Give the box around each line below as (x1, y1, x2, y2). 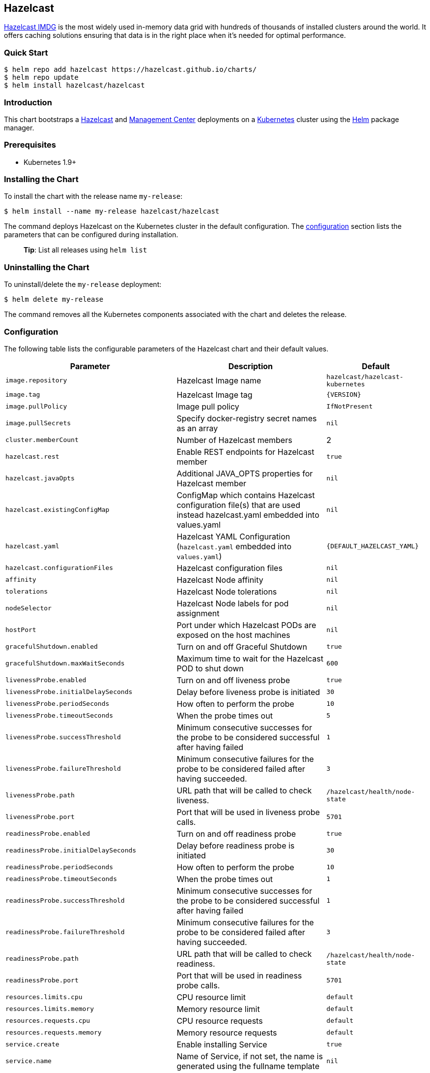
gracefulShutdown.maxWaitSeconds (5, 660, 125, 667)
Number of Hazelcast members (176, 435, 292, 445)
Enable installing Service (176, 1039, 267, 1049)
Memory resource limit (176, 1004, 260, 1014)
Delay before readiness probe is (176, 840, 295, 851)
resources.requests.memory (5, 1029, 102, 1037)
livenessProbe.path (5, 791, 75, 799)
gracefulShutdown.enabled (5, 643, 98, 651)
